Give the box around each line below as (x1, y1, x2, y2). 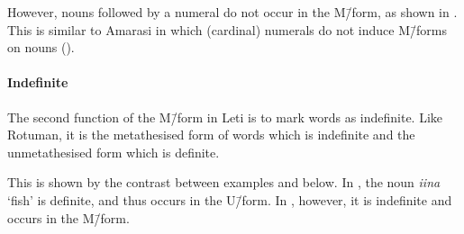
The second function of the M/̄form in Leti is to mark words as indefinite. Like (7, 107, 443, 126)
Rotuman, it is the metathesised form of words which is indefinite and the (7, 125, 415, 144)
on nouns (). (7, 38, 75, 57)
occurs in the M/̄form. (7, 208, 130, 227)
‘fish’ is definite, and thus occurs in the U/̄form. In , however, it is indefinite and (7, 190, 452, 209)
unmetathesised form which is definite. (7, 142, 220, 161)
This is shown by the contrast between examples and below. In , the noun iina (7, 173, 441, 192)
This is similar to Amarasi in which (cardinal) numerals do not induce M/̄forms (7, 20, 447, 39)
